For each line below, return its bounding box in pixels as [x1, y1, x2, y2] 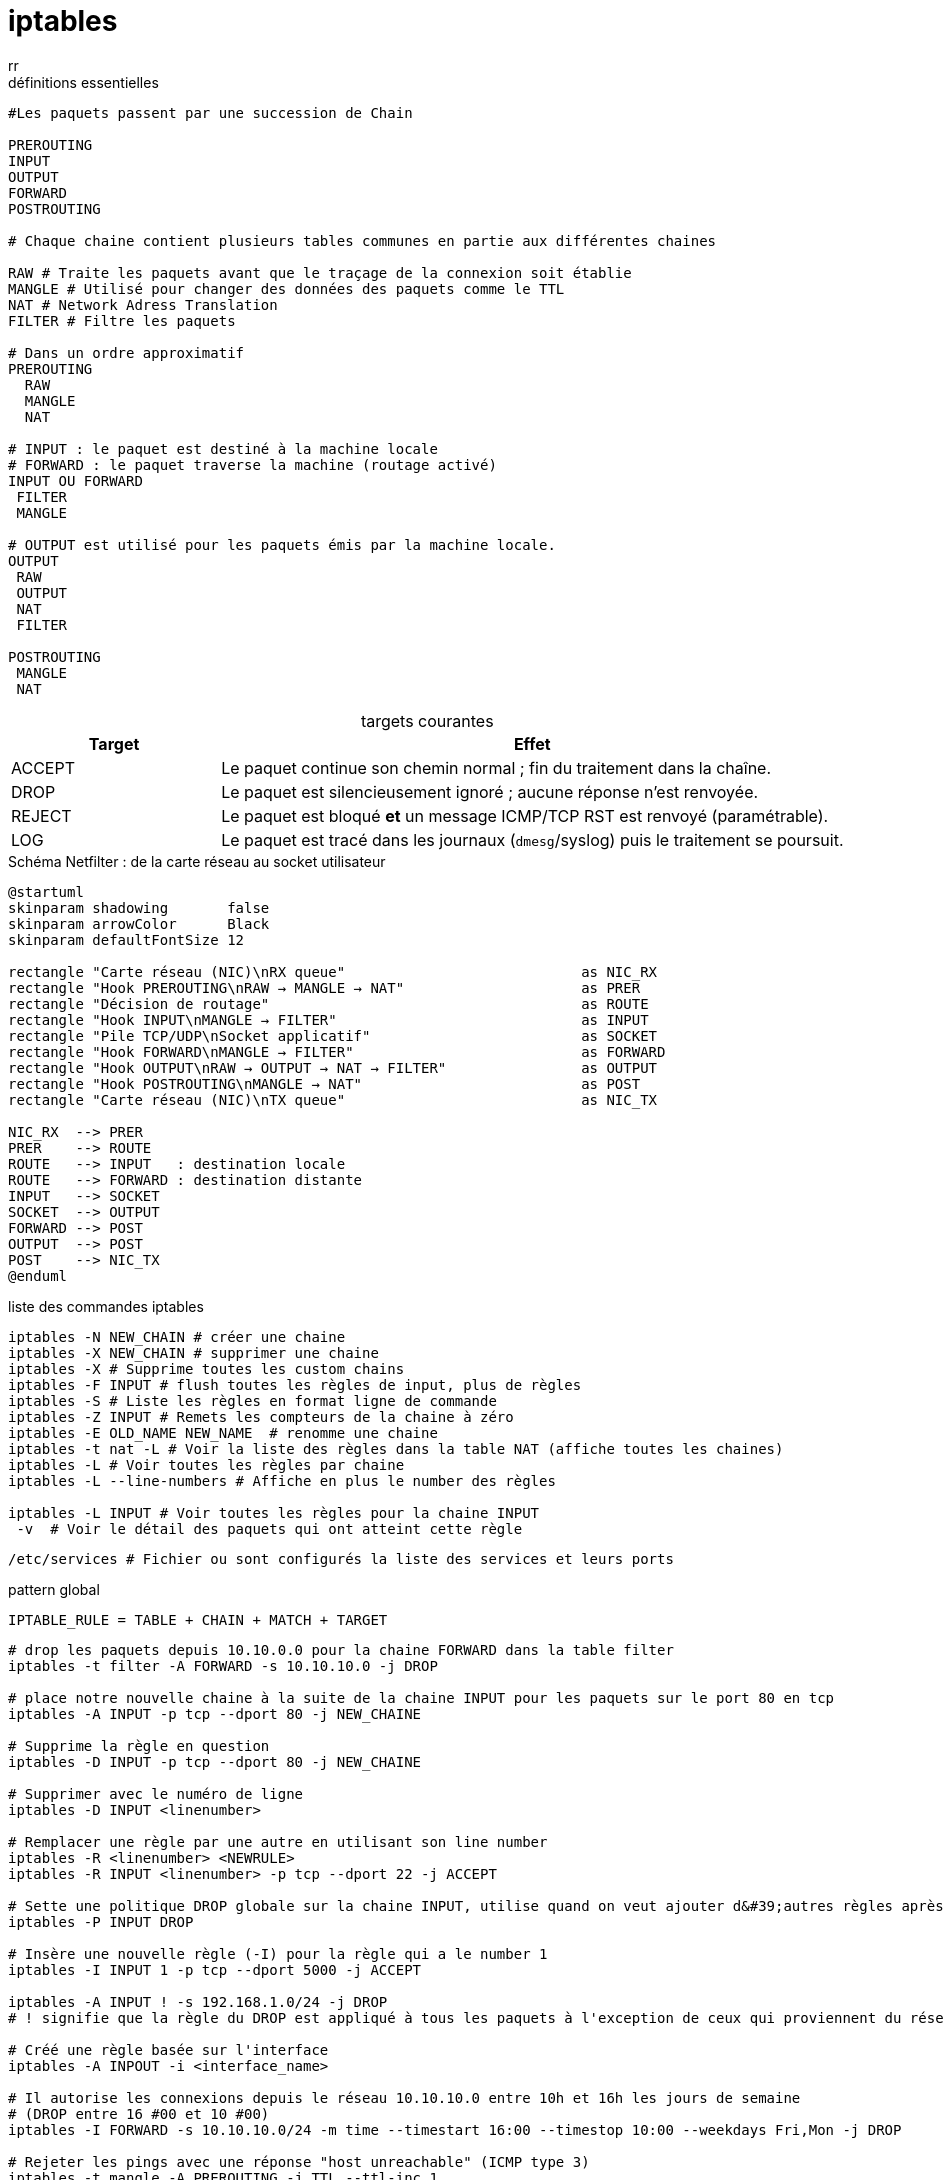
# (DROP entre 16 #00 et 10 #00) [8, 2105, 270, 2122]
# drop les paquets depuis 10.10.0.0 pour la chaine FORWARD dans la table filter [8, 1641, 674, 1658]
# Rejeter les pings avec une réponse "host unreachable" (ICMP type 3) [8, 2153, 590, 2170]
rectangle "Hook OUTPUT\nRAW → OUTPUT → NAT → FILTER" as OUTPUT [8, 1059, 658, 1076]
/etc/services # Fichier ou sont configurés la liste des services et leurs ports [8, 1550, 674, 1567]
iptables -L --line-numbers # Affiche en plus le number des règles [8, 1472, 556, 1489]
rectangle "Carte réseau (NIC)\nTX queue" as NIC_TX [8, 1091, 658, 1108]
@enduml [8, 1267, 68, 1284]
